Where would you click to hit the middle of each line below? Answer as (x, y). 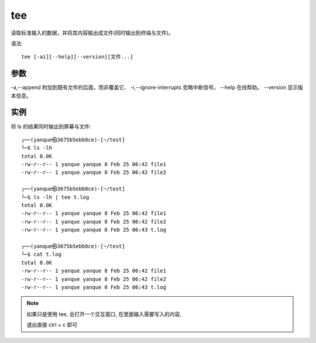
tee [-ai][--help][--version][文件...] (78, 57)
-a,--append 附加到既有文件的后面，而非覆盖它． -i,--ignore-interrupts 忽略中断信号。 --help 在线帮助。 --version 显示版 (157, 87)
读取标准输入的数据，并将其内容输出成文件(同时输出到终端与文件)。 (92, 33)
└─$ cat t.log (41, 254)
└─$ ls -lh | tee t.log (55, 197)
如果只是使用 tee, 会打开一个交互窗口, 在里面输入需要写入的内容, (104, 314)
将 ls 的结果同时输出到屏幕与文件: (51, 126)
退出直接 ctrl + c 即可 (52, 325)
